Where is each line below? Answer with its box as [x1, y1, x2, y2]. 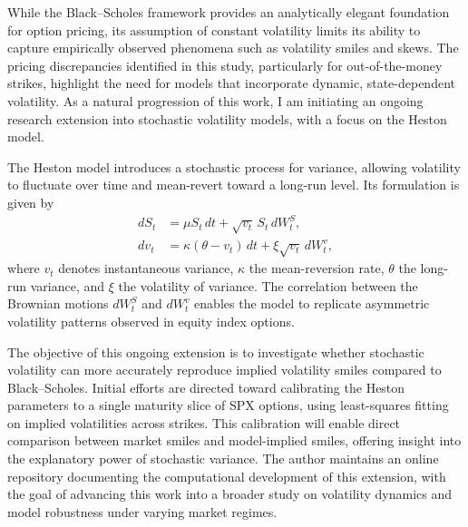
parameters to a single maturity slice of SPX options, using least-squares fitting [7, 395, 449, 415]
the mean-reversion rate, [249, 259, 385, 278]
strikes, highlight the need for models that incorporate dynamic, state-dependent [7, 73, 455, 93]
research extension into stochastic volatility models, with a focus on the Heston [7, 109, 447, 128]
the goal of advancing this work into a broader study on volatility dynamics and [7, 484, 452, 503]
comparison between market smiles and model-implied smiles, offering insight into [7, 431, 462, 450]
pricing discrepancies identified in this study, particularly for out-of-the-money [7, 55, 443, 74]
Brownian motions [7, 294, 109, 313]
